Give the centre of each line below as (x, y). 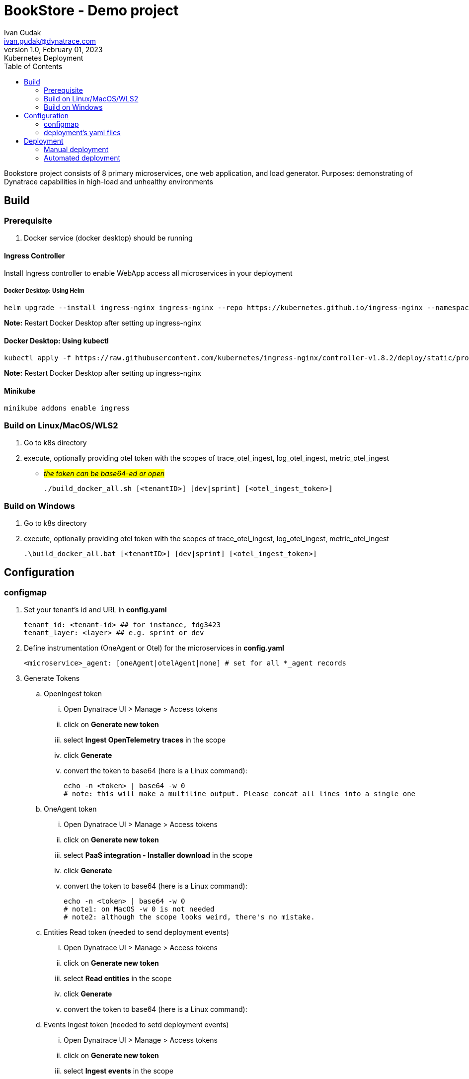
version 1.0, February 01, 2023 (53, 49)
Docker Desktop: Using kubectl (56, 340)
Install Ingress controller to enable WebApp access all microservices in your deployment (148, 273)
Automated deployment (82, 158)
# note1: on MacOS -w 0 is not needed (139, 909)
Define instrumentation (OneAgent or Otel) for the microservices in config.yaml (154, 648)
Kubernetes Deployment (44, 58)
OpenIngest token (73, 694)
